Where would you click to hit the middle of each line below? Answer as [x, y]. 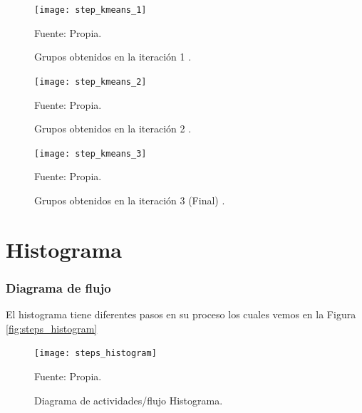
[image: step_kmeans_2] [90, 82]
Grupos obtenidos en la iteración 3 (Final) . [130, 200]
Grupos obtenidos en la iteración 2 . [113, 129]
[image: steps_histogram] [95, 354]
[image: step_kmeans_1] [90, 10]
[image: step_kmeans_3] [90, 153]
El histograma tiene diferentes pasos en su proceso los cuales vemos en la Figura [181, 314]
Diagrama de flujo [58, 287]
